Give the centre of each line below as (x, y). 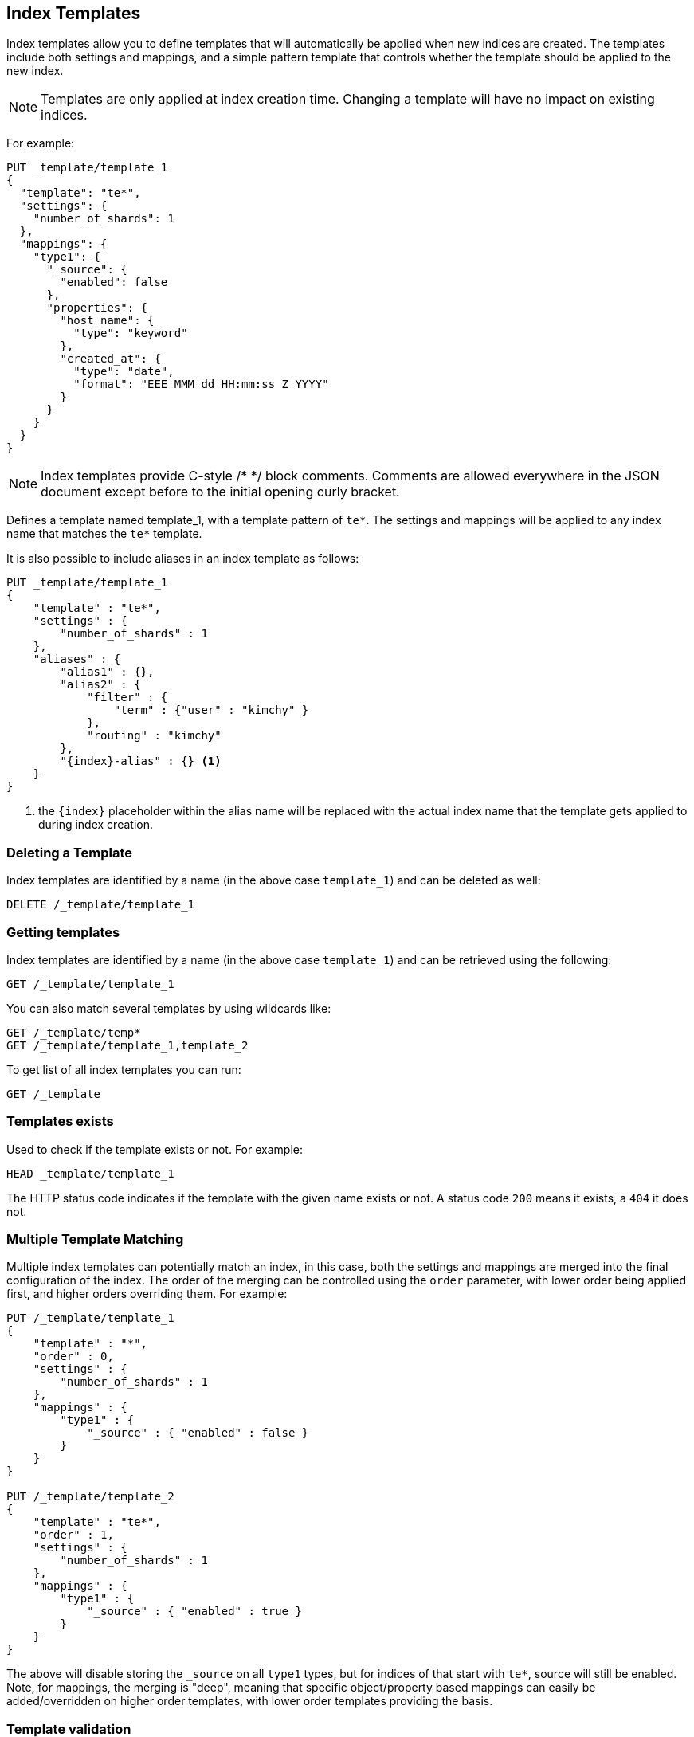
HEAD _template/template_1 (90, 1173)
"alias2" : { (100, 685)
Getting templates (63, 932)
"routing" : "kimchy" (154, 736)
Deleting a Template (70, 852)
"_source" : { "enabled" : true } (194, 1612)
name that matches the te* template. (104, 534)
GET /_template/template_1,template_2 (127, 1045)
